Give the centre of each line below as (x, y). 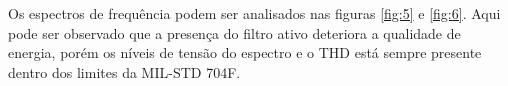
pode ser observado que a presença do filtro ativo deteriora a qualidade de (234, 32)
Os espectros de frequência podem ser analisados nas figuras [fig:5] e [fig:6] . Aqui (254, 13)
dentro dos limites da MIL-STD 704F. (124, 71)
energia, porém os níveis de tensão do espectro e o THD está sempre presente (245, 52)
